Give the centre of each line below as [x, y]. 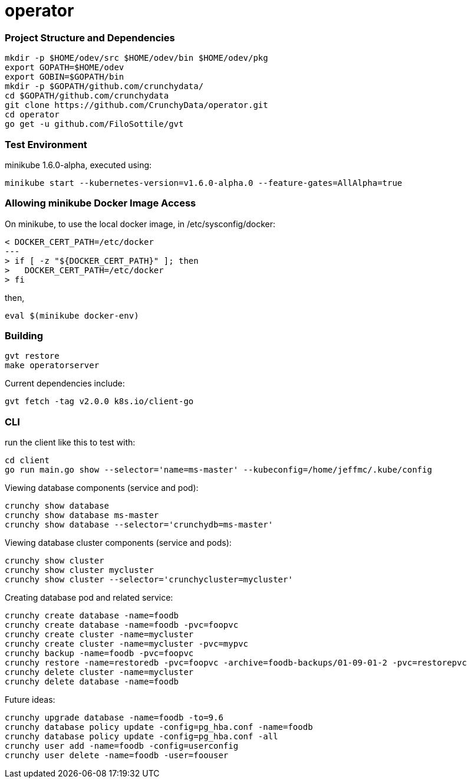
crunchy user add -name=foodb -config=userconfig [122, 746]
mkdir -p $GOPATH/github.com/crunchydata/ [104, 86]
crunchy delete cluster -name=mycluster [99, 672]
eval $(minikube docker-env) [72, 315]
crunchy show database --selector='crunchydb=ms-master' [139, 525]
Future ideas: [30, 700]
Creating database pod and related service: [89, 598]
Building [24, 336]
